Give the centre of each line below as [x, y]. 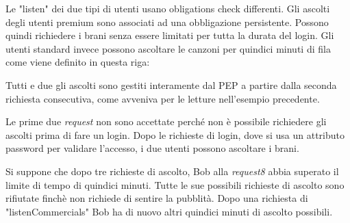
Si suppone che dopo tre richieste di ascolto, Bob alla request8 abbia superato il [172, 171]
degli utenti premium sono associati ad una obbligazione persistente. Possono [167, 22]
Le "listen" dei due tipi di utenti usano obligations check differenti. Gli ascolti [168, 8]
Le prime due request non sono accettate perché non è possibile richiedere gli [166, 121]
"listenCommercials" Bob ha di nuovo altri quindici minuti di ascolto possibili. [169, 211]
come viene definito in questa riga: [78, 62]
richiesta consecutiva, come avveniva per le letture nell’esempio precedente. [163, 98]
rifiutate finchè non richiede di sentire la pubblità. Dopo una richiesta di [157, 198]
